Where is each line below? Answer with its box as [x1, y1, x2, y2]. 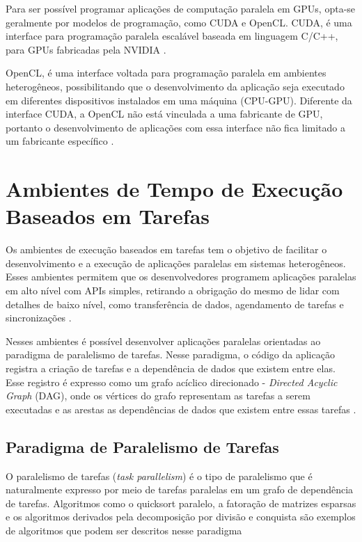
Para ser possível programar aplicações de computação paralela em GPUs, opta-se [6, 1, 356, 15]
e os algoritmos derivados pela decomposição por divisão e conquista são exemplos [6, 509, 356, 524]
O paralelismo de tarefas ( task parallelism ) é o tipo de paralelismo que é [6, 468, 313, 483]
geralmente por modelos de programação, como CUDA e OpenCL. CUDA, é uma [6, 15, 352, 29]
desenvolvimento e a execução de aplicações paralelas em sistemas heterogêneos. [6, 255, 346, 270]
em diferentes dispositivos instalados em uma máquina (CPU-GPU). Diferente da [6, 93, 352, 107]
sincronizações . [6, 310, 72, 325]
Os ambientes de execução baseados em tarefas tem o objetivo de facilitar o [6, 242, 327, 257]
